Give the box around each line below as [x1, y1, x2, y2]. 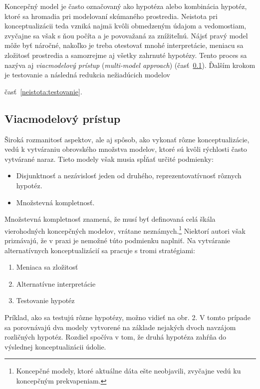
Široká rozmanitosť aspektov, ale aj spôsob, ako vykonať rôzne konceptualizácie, [4, 134, 250, 144]
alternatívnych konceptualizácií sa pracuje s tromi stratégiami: [4, 245, 195, 255]
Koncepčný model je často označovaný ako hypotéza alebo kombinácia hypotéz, [4, 1, 247, 11]
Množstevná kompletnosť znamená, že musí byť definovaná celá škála [4, 214, 216, 224]
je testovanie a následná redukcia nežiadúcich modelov [4, 69, 170, 80]
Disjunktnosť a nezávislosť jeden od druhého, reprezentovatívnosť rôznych [16, 170, 242, 181]
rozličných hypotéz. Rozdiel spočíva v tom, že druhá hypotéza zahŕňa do [4, 332, 227, 342]
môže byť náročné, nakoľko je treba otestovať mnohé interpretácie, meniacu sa [4, 40, 244, 50]
